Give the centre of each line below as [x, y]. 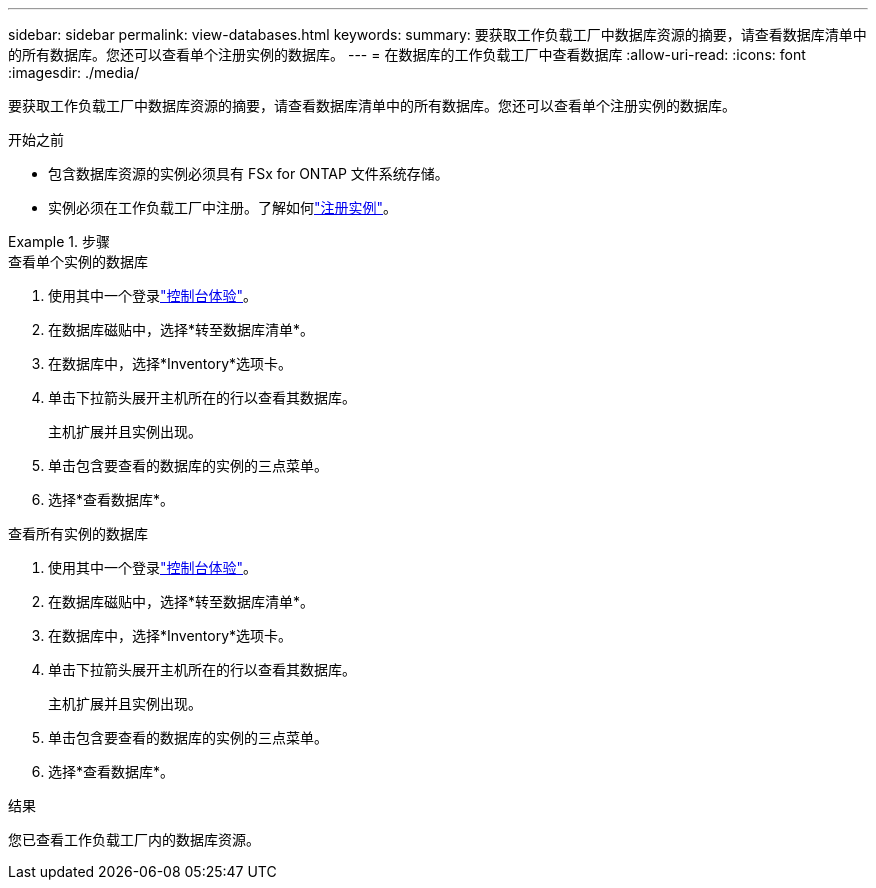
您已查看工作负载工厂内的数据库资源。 [134, 839]
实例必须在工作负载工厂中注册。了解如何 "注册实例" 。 [223, 207]
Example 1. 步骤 [59, 241]
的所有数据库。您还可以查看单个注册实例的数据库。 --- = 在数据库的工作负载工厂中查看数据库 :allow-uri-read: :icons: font [407, 54]
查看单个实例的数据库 [78, 261]
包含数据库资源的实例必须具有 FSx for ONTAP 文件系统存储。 [248, 173]
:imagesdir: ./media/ [74, 72]
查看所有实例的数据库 [78, 533]
